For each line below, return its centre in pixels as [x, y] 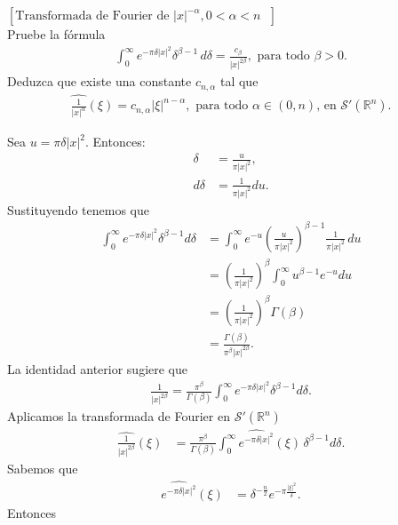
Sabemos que [43, 468]
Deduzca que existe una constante [99, 81]
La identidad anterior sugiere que [98, 369]
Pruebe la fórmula [56, 34]
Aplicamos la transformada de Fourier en [119, 416]
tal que [239, 81]
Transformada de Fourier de [92, 16]
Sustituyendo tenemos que [78, 209]
